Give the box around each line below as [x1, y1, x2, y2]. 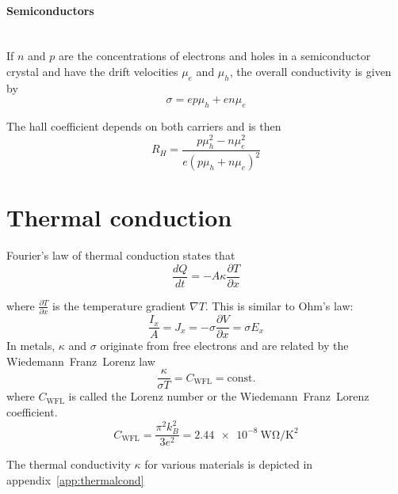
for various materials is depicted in [144, 456, 313, 473]
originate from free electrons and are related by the [100, 337, 349, 354]
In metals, [6, 337, 55, 354]
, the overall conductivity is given [229, 63, 392, 79]
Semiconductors [6, 2, 94, 18]
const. [227, 372, 256, 384]
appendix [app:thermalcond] [6, 471, 144, 488]
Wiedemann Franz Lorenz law [6, 352, 155, 369]
